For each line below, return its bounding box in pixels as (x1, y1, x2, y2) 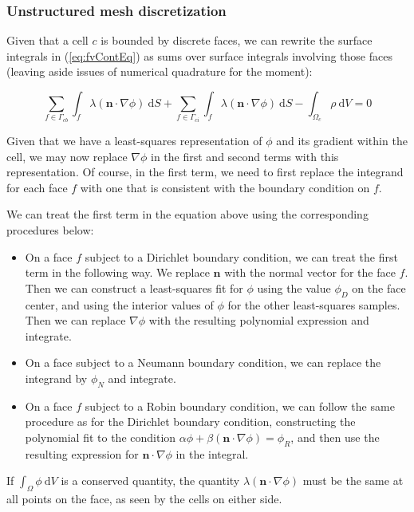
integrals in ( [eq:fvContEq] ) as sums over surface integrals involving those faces (6, 47, 392, 64)
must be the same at (302, 472, 404, 489)
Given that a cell (6, 32, 89, 49)
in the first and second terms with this (151, 148, 339, 164)
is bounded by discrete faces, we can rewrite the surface (101, 32, 373, 49)
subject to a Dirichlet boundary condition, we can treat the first (85, 248, 398, 265)
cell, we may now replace (6, 148, 128, 164)
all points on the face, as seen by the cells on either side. (6, 490, 282, 507)
